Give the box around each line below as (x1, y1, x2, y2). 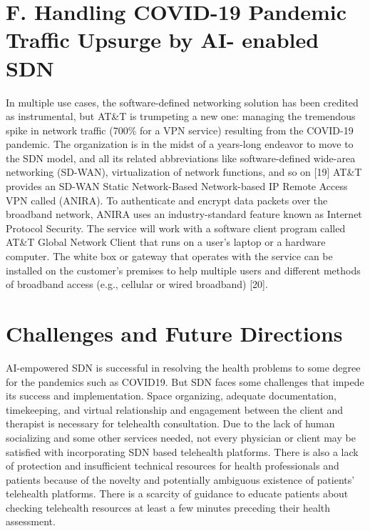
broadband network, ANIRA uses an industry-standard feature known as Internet (6, 207, 362, 222)
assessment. (6, 514, 56, 529)
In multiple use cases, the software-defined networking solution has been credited (6, 94, 359, 109)
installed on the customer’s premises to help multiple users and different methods (6, 262, 361, 277)
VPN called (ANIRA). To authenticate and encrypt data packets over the (6, 192, 328, 207)
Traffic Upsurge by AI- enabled (6, 25, 319, 54)
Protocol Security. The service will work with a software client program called (6, 220, 346, 235)
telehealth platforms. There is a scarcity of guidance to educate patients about (6, 486, 349, 501)
